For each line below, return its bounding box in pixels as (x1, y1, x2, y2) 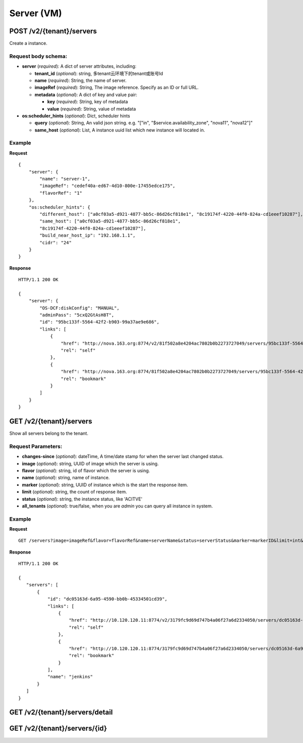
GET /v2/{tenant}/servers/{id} (9, 724, 107, 733)
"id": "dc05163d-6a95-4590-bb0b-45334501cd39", (47, 596, 168, 602)
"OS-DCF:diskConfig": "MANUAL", (39, 305, 120, 311)
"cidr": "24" (39, 240, 72, 245)
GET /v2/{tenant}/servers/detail (9, 708, 113, 717)
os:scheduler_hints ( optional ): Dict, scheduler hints (22, 113, 130, 119)
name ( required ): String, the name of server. (34, 77, 127, 83)
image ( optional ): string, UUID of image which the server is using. (22, 460, 159, 467)
